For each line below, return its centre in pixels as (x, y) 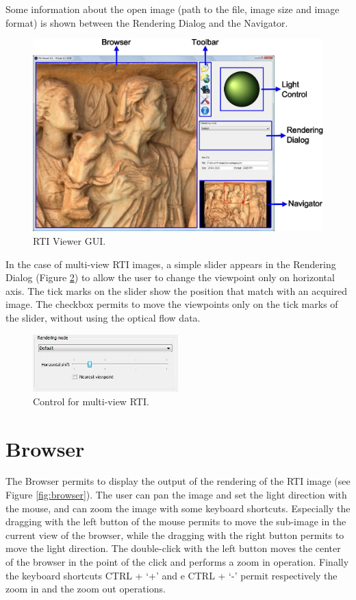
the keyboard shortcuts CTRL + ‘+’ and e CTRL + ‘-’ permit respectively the (171, 575)
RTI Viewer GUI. (69, 240)
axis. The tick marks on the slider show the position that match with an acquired (177, 290)
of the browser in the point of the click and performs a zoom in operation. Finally (177, 562)
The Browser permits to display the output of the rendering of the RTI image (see (178, 481)
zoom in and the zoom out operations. (86, 589)
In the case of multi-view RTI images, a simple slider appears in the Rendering (171, 264)
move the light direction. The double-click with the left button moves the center (173, 548)
